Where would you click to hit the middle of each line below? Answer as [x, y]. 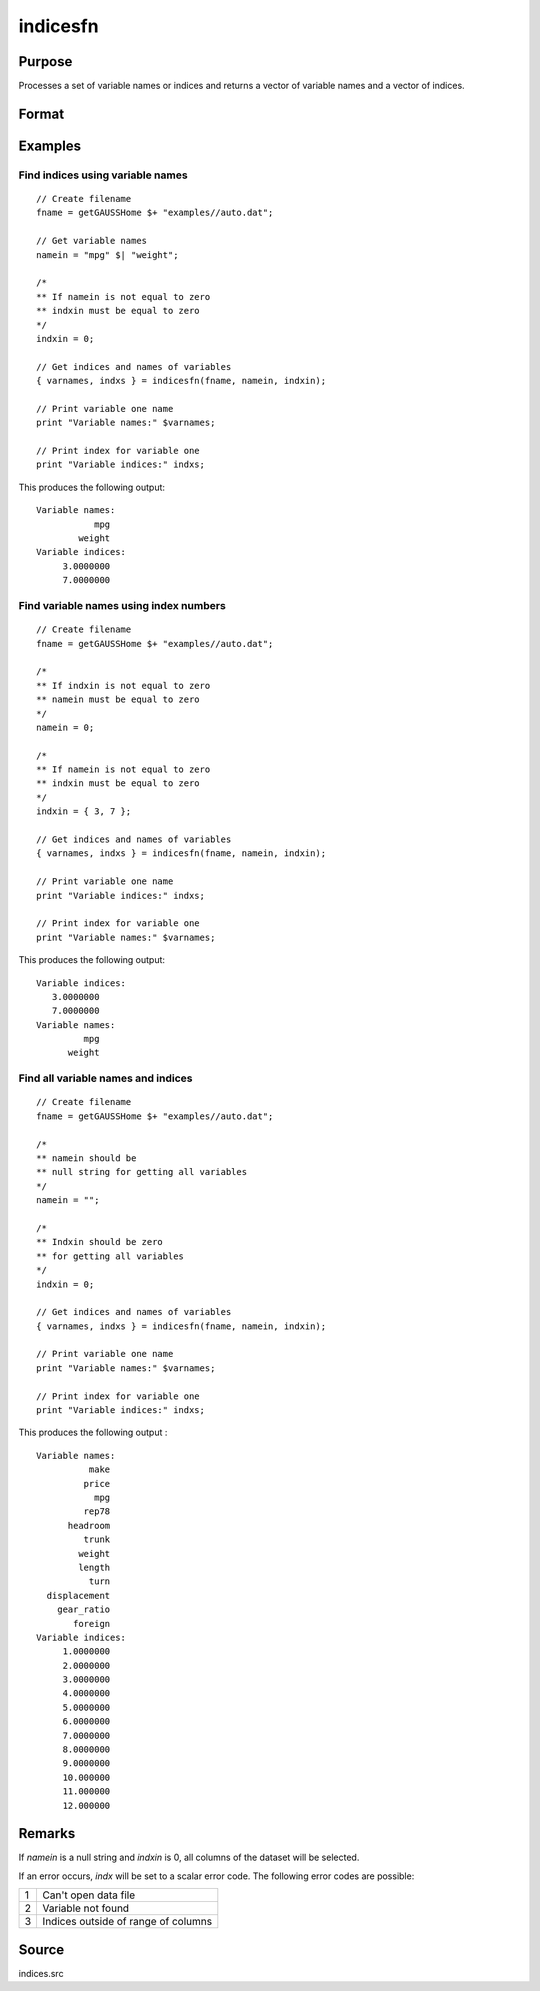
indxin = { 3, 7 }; [84, 811]
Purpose [45, 61]
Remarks [47, 1833]
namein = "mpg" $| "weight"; [107, 254]
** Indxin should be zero [100, 1242]
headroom [89, 1525]
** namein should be [86, 1158]
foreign [92, 1623]
